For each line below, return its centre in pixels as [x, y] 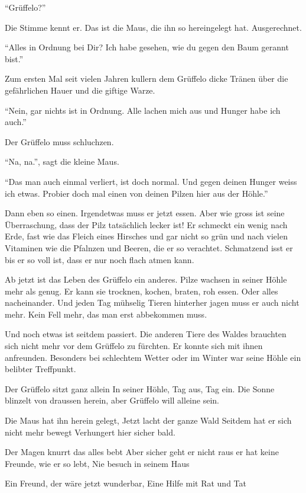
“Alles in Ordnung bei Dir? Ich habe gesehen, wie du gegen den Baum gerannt [147, 47]
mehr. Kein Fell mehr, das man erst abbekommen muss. [106, 314]
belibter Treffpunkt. [40, 369]
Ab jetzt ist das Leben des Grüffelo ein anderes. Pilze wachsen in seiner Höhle [146, 279]
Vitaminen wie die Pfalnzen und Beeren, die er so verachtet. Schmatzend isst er [149, 247]
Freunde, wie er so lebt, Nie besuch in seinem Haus [97, 463]
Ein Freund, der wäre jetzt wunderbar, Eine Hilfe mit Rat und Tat [126, 483]
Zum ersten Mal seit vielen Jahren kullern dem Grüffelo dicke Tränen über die [147, 79]
